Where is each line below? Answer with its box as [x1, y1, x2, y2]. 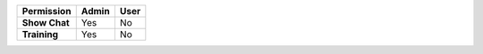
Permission [21, 5, 72, 17]
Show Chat [21, 17, 71, 28]
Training [21, 28, 58, 40]
